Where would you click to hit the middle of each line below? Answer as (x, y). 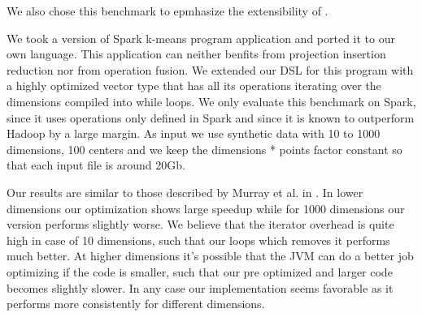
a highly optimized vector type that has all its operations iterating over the (194, 86)
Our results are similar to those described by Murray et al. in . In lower (185, 192)
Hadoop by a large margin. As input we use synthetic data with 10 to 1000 (194, 133)
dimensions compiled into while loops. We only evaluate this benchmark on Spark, (211, 101)
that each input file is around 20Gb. (96, 165)
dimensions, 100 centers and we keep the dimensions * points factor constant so (204, 149)
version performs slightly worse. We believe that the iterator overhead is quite (200, 224)
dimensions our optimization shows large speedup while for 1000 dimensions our (206, 208)
